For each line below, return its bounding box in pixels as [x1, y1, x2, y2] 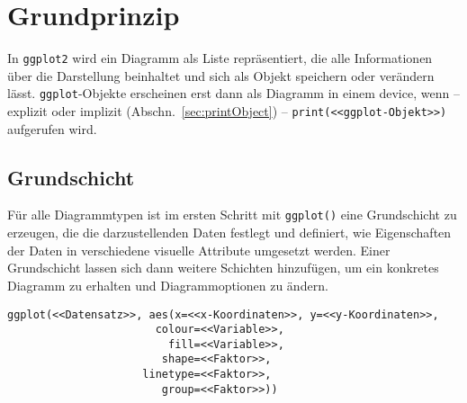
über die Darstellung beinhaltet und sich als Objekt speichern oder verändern [7, 66, 435, 85]
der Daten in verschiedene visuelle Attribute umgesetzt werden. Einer [7, 240, 391, 259]
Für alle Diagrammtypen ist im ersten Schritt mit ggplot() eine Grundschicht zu [7, 205, 457, 224]
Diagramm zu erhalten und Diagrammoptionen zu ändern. [7, 275, 328, 294]
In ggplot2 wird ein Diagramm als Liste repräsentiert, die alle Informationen [7, 49, 433, 67]
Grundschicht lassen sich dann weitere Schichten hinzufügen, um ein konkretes [7, 258, 439, 277]
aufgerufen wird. [7, 119, 97, 138]
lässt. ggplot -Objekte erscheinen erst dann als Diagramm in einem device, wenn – [7, 84, 460, 103]
